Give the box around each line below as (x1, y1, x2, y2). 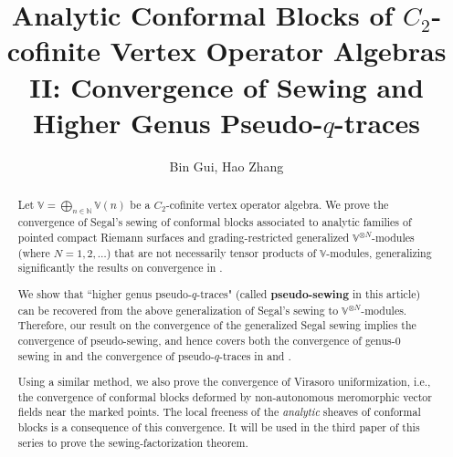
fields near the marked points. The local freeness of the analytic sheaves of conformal (17, 404, 421, 420)
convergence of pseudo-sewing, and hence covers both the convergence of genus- (17, 332, 395, 348)
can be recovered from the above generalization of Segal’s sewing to (17, 302, 339, 317)
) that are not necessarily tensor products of (106, 244, 317, 260)
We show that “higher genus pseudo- (17, 286, 192, 301)
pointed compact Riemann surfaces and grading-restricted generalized (17, 230, 349, 245)
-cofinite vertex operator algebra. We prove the (165, 197, 389, 213)
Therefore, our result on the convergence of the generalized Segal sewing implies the (17, 317, 416, 333)
